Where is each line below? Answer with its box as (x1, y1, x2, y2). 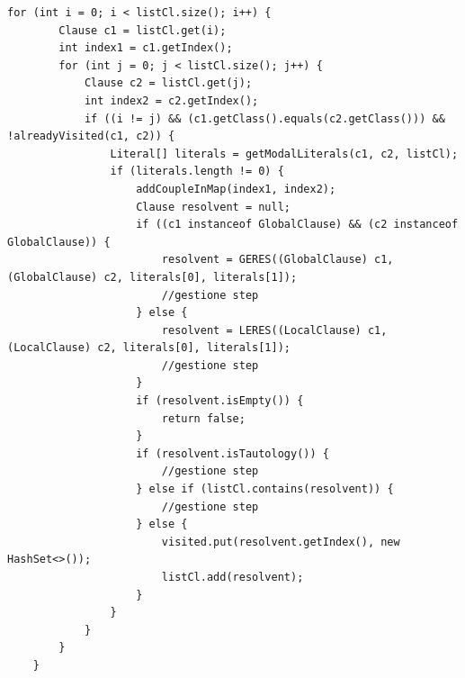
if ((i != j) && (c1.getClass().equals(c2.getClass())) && (84, 112, 445, 125)
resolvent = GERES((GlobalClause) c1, (161, 253, 394, 267)
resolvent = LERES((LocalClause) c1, (161, 323, 388, 337)
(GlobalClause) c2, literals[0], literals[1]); (7, 270, 298, 284)
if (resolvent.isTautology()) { (136, 447, 329, 460)
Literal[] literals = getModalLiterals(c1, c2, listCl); (110, 147, 459, 160)
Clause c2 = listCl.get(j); (84, 77, 253, 90)
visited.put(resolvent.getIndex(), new (161, 535, 400, 548)
